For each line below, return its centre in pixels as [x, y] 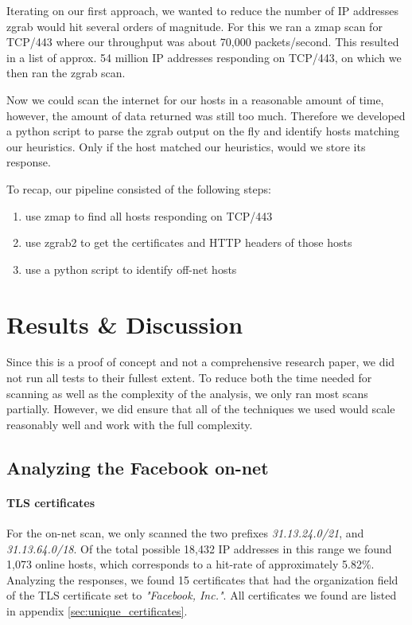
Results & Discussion [125, 324]
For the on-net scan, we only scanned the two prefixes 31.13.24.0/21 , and [185, 532]
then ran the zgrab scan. [66, 73]
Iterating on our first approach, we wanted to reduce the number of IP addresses [203, 10]
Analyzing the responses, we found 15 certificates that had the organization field [202, 579]
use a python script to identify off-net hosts [131, 269]
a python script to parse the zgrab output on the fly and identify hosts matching [203, 131]
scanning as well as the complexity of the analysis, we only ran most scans [187, 393]
